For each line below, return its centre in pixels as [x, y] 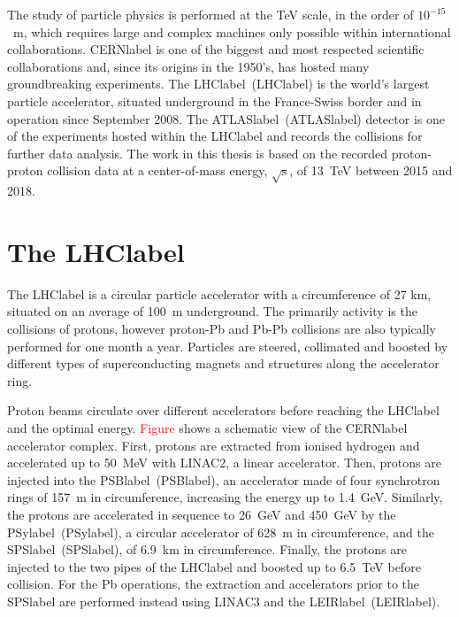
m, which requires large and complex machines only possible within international [232, 31]
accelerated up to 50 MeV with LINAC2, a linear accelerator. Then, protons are [224, 463]
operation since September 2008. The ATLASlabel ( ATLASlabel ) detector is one [226, 118]
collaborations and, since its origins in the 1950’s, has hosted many [188, 66]
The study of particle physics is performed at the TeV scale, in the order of [210, 14]
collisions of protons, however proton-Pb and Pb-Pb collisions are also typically [222, 329]
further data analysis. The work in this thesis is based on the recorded [198, 153]
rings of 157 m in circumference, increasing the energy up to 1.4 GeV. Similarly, [225, 497]
